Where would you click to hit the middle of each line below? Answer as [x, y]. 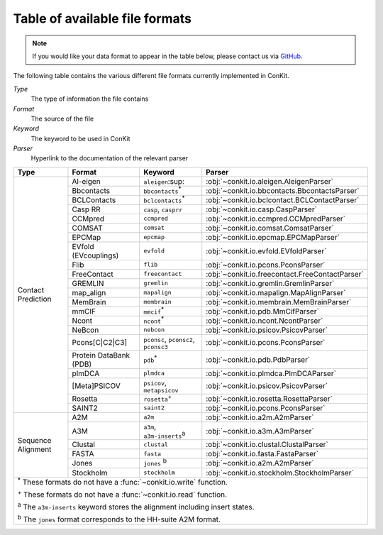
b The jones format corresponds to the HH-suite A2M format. [119, 519]
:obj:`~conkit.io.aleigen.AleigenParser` [270, 181]
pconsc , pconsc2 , [169, 339]
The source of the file [62, 118]
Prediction [35, 299]
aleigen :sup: [164, 181]
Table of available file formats [102, 18]
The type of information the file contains [90, 99]
